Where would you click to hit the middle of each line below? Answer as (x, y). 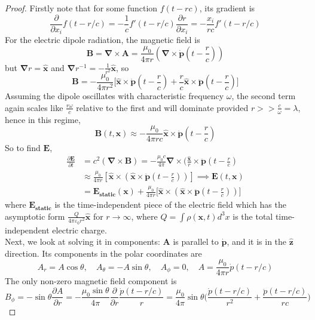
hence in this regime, (43, 119)
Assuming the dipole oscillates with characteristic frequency (114, 96)
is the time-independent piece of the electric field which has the (170, 204)
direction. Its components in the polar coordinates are (103, 253)
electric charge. (79, 230)
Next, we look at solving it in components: (82, 241)
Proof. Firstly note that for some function (81, 8)
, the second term (264, 96)
